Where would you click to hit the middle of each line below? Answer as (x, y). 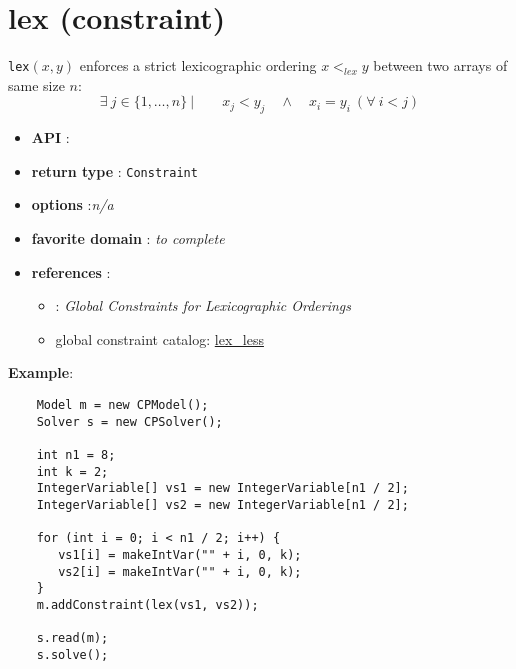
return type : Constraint (114, 170)
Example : (41, 372)
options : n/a (72, 204)
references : (71, 271)
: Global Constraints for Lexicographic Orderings (203, 305)
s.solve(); (72, 654)
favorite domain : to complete (128, 238)
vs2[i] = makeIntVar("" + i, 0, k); (180, 571)
